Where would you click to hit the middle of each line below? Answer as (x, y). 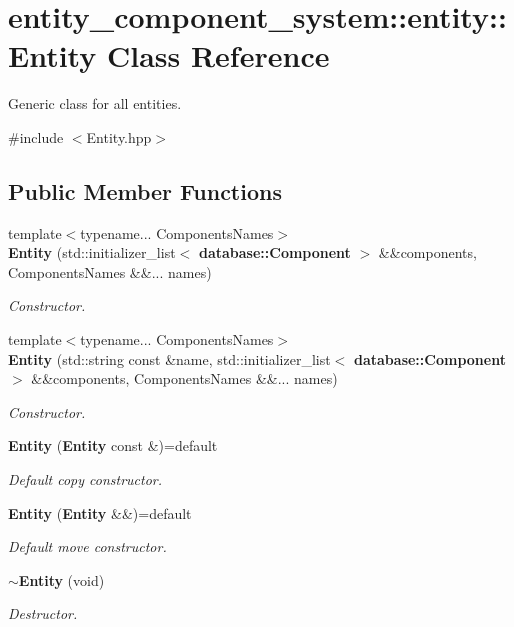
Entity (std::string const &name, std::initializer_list (169, 358)
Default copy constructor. (85, 479)
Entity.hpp (119, 136)
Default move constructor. (87, 546)
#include (36, 136)
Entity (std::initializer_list (92, 252)
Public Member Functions (145, 190)
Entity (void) (61, 579)
